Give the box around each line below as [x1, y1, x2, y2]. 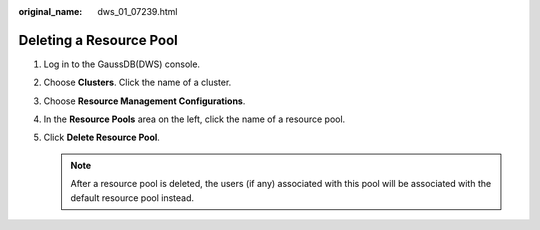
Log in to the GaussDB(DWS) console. [43, 58, 200, 70]
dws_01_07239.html [97, 6, 178, 17]
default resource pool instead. [70, 191, 195, 204]
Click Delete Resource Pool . [43, 131, 160, 144]
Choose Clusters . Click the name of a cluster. [43, 76, 232, 89]
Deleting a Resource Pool [18, 31, 179, 49]
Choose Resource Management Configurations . [43, 95, 246, 107]
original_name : [18, 6, 83, 17]
